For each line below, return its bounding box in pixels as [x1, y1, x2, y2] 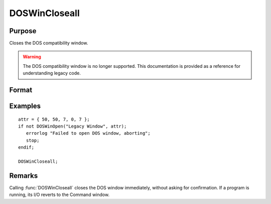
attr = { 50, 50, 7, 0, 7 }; [18, 116, 90, 122]
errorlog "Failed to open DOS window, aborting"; [26, 131, 151, 136]
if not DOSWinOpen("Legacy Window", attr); [18, 124, 127, 129]
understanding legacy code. [23, 70, 81, 76]
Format [9, 86, 33, 94]
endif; [18, 145, 35, 150]
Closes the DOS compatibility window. [9, 40, 88, 46]
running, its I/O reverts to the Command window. [9, 191, 110, 198]
